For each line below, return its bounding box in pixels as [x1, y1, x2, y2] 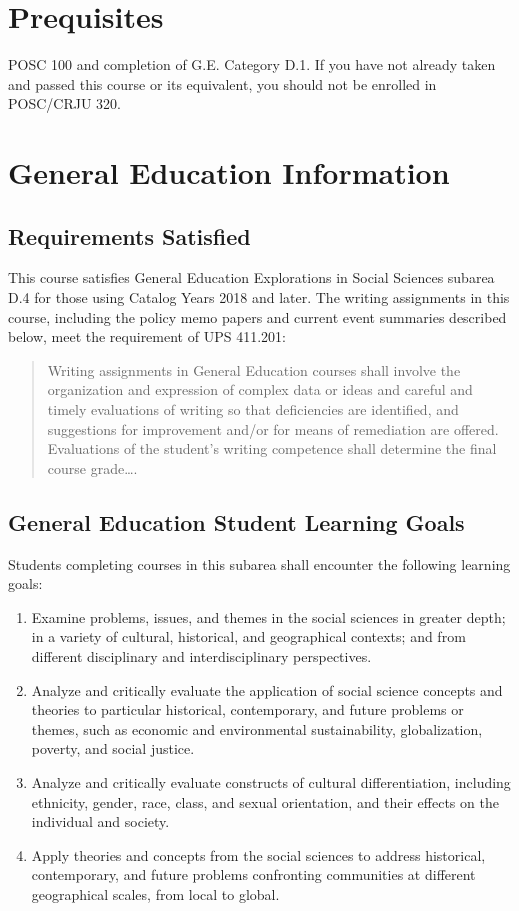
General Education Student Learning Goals [8, 506, 465, 537]
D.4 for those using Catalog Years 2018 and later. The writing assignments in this [8, 287, 510, 308]
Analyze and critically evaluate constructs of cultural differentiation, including [31, 771, 511, 792]
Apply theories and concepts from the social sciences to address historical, [31, 844, 486, 865]
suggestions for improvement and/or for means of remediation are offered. [47, 418, 499, 439]
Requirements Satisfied [8, 220, 251, 251]
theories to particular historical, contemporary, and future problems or [31, 699, 464, 720]
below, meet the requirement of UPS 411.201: [8, 326, 286, 347]
